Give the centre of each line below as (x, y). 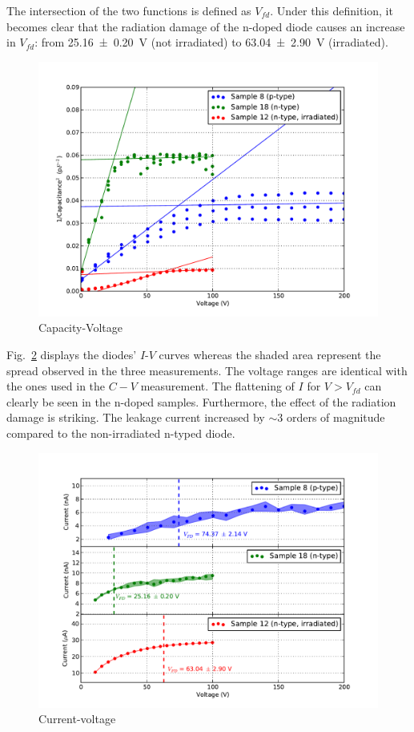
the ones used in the (56, 386)
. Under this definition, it (332, 10)
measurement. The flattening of (217, 386)
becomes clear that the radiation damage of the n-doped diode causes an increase (206, 26)
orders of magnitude (336, 417)
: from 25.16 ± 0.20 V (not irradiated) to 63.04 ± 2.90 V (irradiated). (211, 42)
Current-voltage (77, 719)
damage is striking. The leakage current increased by (136, 417)
